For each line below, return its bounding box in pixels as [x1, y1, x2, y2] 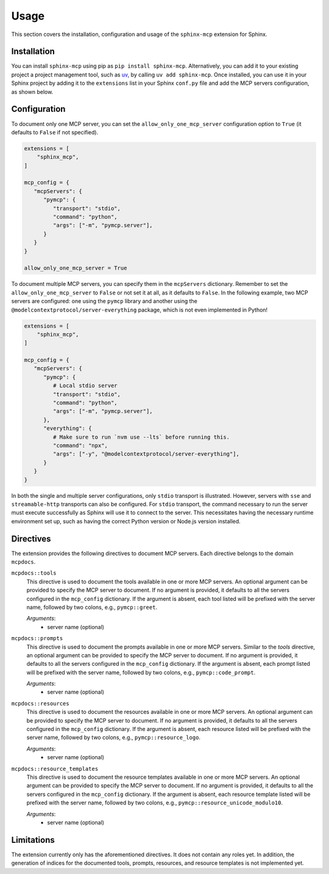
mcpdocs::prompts [11, 635, 63, 642]
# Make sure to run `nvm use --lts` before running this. [52, 434, 230, 440]
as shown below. [11, 88, 54, 95]
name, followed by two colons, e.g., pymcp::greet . [26, 603, 158, 611]
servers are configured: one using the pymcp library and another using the [11, 297, 197, 305]
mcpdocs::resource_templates [11, 765, 99, 772]
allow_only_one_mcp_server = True [24, 264, 127, 272]
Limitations [11, 834, 55, 845]
